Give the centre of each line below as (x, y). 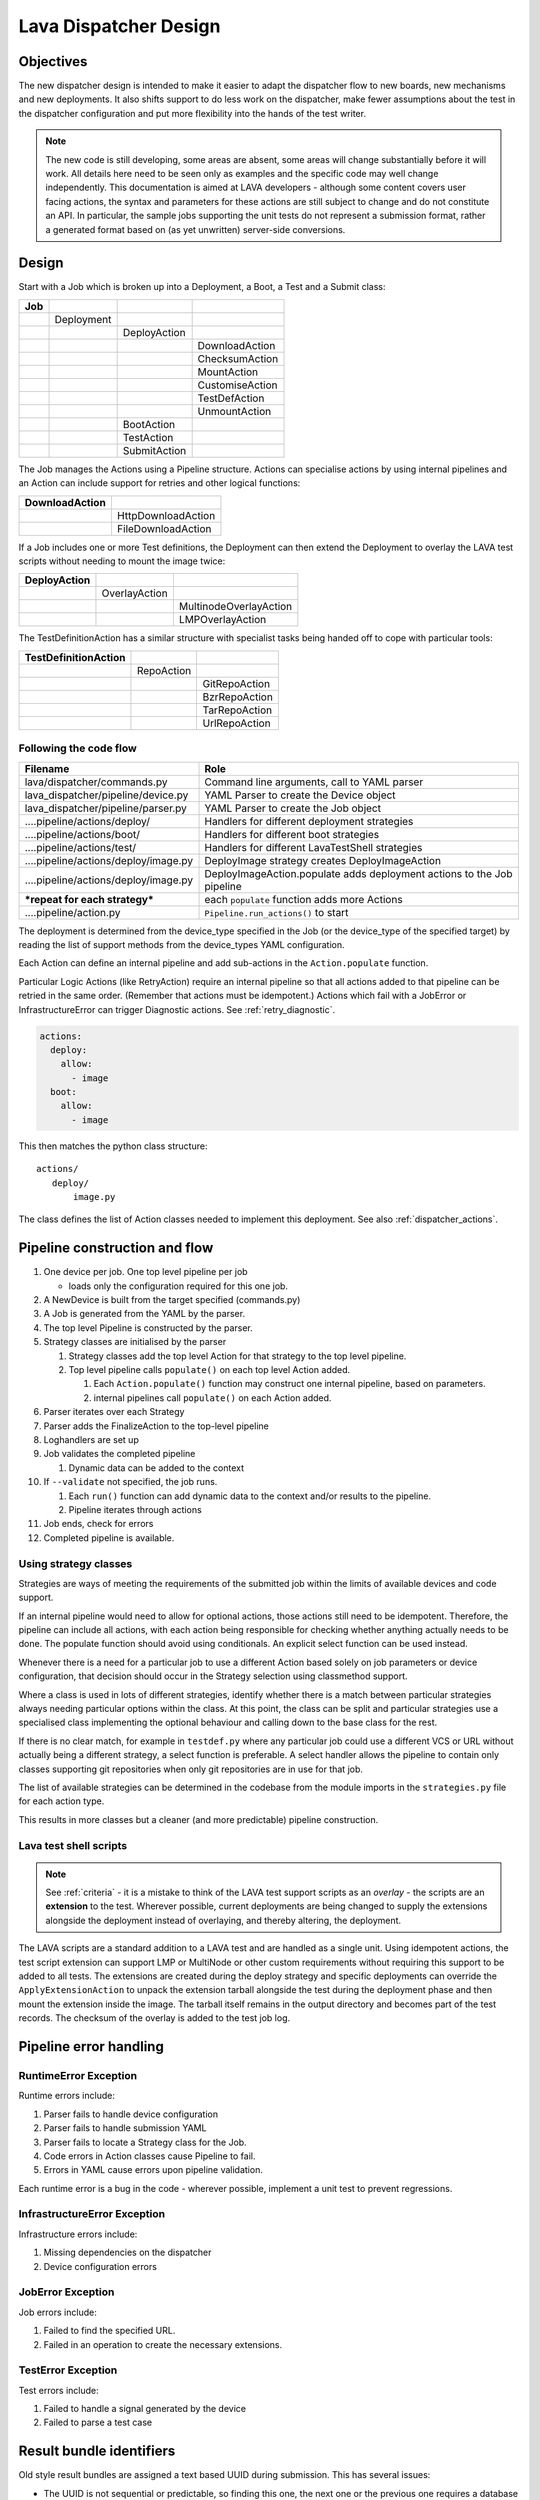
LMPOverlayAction (222, 620)
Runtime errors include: (66, 2096)
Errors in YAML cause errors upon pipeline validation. (153, 2170)
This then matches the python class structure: (113, 1146)
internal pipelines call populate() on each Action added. (212, 1397)
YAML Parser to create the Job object (293, 808)
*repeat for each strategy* (89, 899)
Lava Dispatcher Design (119, 26)
